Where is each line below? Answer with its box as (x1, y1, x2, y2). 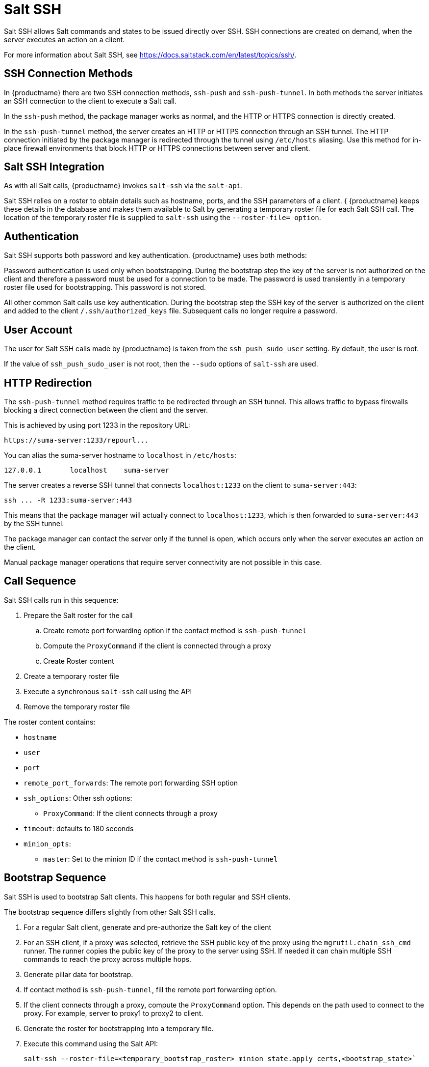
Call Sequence (4, 575, 76, 588)
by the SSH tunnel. (4, 519, 64, 528)
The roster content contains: (4, 717, 96, 726)
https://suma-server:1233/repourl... (4, 436, 149, 444)
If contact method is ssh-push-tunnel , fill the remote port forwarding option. (24, 985, 277, 994)
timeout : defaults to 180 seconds (24, 824, 134, 833)
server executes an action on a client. (4, 35, 125, 44)
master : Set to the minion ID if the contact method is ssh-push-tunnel (43, 854, 278, 863)
